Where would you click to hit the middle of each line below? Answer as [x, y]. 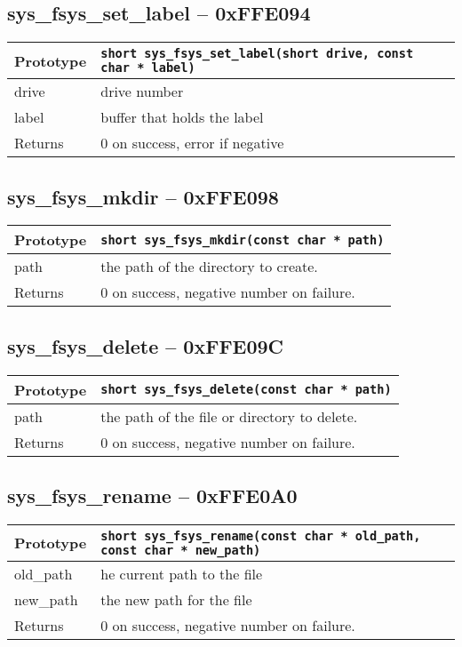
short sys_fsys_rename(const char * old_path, [261, 535]
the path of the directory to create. [209, 267]
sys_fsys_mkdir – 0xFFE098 [143, 196]
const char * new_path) [181, 550]
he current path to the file [182, 573]
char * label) [148, 68]
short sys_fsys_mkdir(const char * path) [243, 240]
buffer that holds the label [182, 117]
